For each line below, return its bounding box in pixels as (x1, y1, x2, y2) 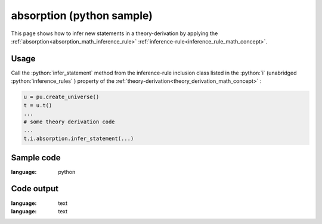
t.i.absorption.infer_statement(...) (23, 135, 134, 142)
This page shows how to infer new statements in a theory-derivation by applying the (11, 30, 218, 37)
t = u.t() (23, 102, 52, 108)
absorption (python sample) (11, 9, 153, 22)
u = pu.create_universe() (23, 94, 100, 101)
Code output (11, 183, 59, 194)
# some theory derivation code (23, 119, 116, 125)
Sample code (11, 153, 61, 163)
